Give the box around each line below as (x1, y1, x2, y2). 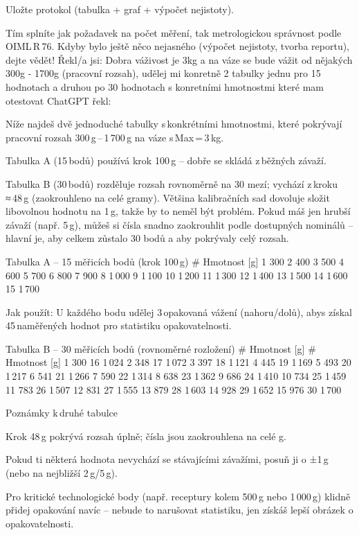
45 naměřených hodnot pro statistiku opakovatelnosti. (6, 318, 232, 333)
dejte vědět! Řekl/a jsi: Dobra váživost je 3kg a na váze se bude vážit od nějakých (6, 52, 353, 67)
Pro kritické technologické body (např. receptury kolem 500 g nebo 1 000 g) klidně (6, 489, 351, 503)
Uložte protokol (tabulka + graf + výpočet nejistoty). (6, 2, 234, 16)
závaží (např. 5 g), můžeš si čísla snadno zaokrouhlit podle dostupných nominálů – (6, 217, 353, 231)
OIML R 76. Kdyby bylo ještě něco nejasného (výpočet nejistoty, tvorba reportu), (6, 39, 349, 53)
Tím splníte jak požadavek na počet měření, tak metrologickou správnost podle (6, 25, 342, 40)
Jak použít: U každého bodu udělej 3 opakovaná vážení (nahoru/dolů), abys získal (6, 304, 352, 319)
